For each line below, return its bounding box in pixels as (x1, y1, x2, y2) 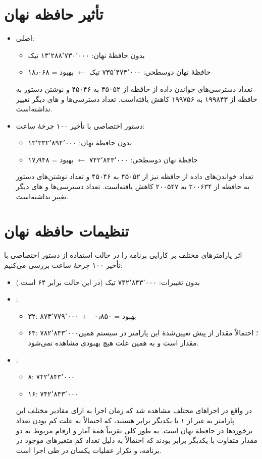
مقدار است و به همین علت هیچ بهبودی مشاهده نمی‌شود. (28, 337, 199, 348)
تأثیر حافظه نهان (4, 4, 103, 24)
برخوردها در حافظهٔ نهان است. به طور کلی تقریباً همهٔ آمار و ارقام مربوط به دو (16, 425, 253, 435)
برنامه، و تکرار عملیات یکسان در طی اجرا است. (16, 444, 162, 455)
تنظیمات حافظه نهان (4, 220, 129, 241)
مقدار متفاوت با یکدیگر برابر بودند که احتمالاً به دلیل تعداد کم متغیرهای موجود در (16, 435, 257, 445)
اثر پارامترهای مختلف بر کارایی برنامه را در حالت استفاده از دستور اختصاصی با (4, 250, 242, 260)
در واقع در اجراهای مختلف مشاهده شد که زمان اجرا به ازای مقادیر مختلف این (16, 405, 252, 416)
